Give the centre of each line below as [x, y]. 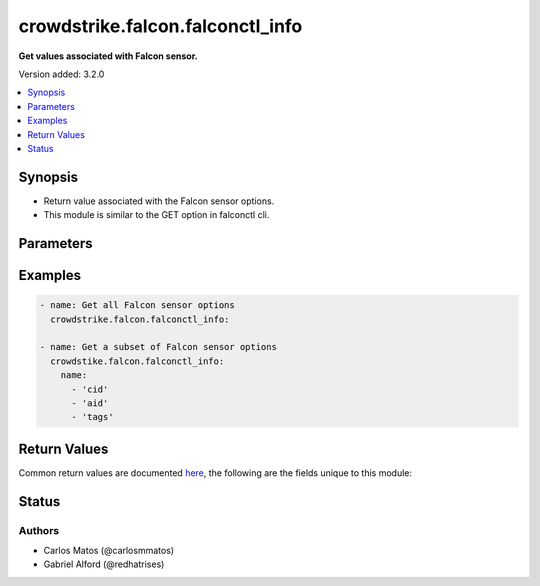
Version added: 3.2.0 [61, 74]
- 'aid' [90, 403]
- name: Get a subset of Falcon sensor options [158, 347]
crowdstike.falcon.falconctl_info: [137, 361]
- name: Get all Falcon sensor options [137, 305]
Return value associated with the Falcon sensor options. [159, 201]
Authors [39, 530]
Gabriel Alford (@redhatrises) [104, 564]
